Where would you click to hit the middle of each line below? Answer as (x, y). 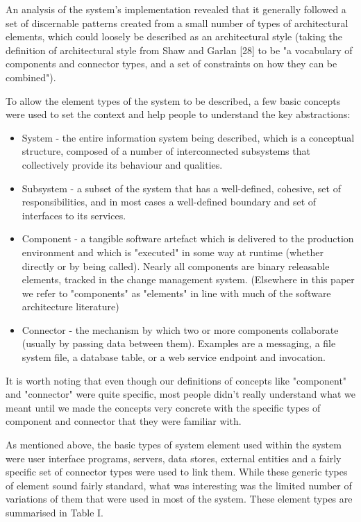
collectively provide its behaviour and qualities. (122, 164)
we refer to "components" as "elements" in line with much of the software (176, 293)
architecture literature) (70, 306)
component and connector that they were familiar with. (124, 421)
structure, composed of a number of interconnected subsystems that (166, 151)
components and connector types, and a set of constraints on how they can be (171, 64)
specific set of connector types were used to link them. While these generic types (177, 472)
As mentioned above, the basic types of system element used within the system (174, 445)
